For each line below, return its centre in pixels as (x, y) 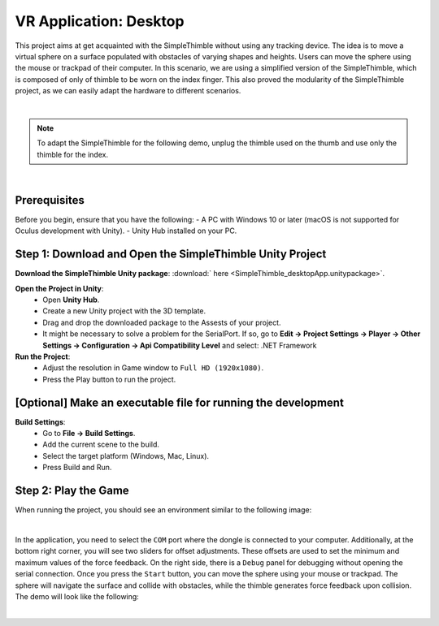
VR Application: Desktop (100, 21)
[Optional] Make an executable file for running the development (180, 402)
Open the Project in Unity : (59, 288)
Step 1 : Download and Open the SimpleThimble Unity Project (171, 255)
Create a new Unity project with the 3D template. (124, 311)
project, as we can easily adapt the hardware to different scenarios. (128, 91)
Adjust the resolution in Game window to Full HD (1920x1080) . (153, 368)
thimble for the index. (73, 154)
